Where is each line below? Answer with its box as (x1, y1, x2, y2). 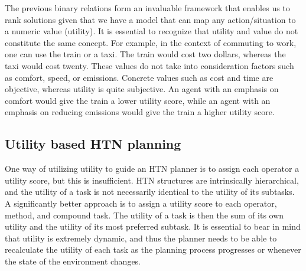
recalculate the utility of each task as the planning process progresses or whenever (5, 243, 301, 256)
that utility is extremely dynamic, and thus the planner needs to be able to (5, 231, 277, 244)
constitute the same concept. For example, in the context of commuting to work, (5, 36, 297, 48)
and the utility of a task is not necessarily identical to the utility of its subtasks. (5, 185, 295, 198)
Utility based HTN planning (5, 135, 181, 153)
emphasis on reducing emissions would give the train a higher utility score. (5, 106, 275, 118)
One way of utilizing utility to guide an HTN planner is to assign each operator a (5, 162, 300, 175)
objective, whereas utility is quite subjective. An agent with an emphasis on (5, 83, 279, 95)
